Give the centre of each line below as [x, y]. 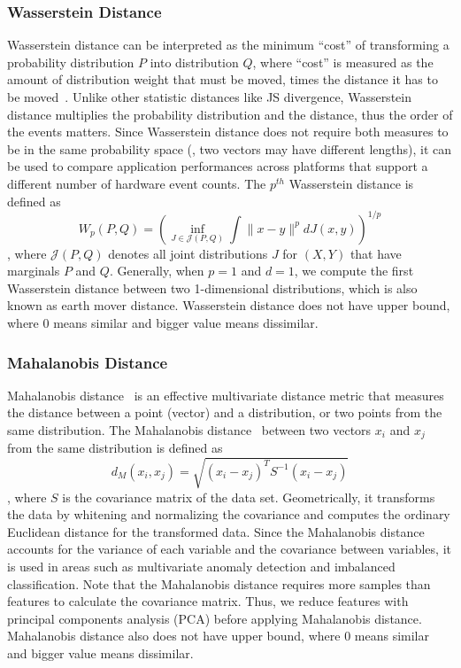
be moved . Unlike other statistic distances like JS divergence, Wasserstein [209, 97]
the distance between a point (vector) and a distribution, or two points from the [225, 412]
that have [376, 253]
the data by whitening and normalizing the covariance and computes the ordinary [229, 514]
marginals [34, 271]
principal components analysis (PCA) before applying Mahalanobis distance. [215, 618]
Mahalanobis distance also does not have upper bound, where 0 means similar [218, 636]
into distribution [194, 62]
